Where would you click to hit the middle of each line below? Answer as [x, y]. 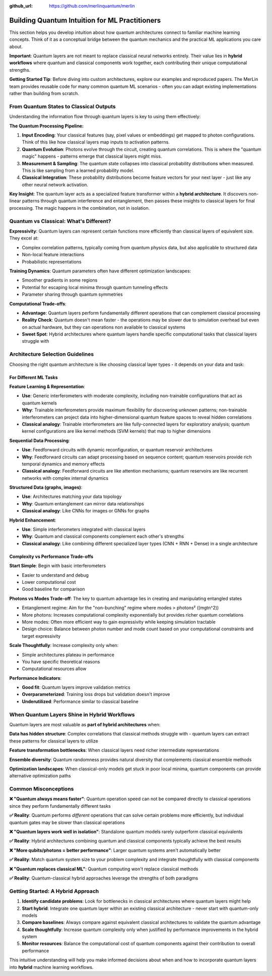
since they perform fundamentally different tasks [60, 806]
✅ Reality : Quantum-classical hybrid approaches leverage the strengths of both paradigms [104, 878]
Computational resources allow [54, 669]
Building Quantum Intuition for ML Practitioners [85, 20]
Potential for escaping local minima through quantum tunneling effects [95, 287]
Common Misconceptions [42, 789]
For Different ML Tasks [33, 377]
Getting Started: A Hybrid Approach [54, 891]
